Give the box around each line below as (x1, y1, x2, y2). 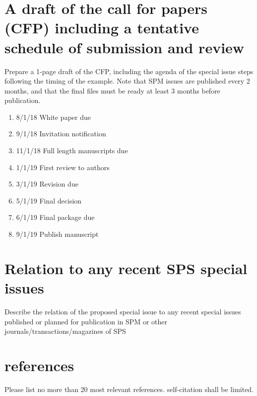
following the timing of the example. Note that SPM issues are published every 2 (4, 76, 250, 86)
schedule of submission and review (4, 37, 245, 57)
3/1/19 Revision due (16, 179, 78, 189)
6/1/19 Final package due (16, 212, 95, 222)
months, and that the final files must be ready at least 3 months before (4, 85, 220, 96)
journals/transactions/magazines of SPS (4, 326, 126, 336)
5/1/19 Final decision (16, 195, 82, 205)
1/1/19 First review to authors (16, 162, 110, 172)
